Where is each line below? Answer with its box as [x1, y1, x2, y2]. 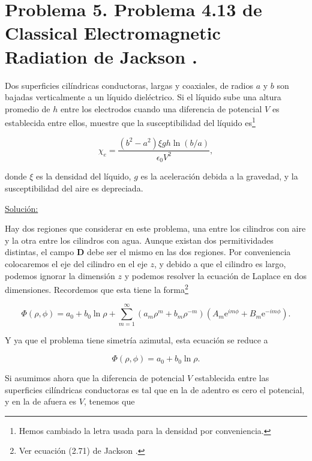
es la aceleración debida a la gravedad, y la [140, 170, 298, 182]
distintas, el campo [5, 246, 74, 258]
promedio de [5, 102, 50, 115]
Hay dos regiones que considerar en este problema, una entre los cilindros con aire [5, 222, 306, 235]
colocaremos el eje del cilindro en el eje [5, 257, 148, 270]
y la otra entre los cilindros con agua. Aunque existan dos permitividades [5, 234, 274, 246]
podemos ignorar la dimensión [5, 269, 115, 282]
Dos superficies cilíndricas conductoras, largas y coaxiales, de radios [5, 79, 253, 91]
